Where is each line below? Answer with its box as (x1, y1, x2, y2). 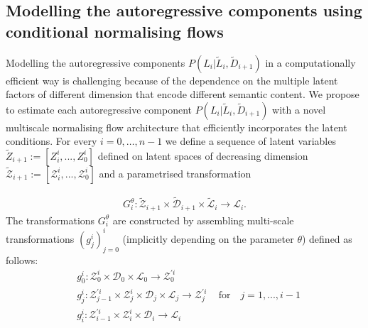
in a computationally (265, 55, 356, 70)
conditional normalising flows (6, 20, 224, 42)
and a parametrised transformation (99, 165, 251, 180)
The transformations (6, 212, 95, 227)
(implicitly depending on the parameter (122, 231, 294, 246)
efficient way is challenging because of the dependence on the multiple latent (6, 72, 338, 87)
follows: (6, 252, 38, 267)
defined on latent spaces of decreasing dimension (97, 148, 308, 163)
